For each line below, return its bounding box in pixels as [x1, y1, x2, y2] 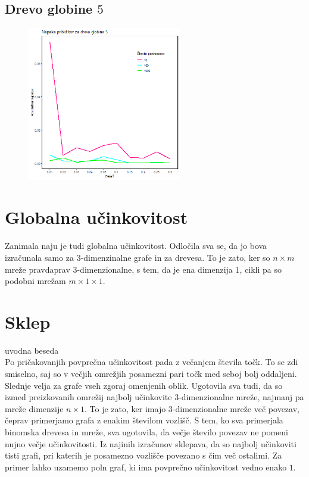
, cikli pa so [239, 263, 282, 275]
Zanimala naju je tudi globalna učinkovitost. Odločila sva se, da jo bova [5, 239, 267, 252]
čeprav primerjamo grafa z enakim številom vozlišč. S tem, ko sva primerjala [5, 414, 283, 426]
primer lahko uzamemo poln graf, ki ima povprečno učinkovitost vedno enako [5, 460, 287, 473]
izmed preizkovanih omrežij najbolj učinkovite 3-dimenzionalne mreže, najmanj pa [5, 391, 304, 403]
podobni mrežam [5, 275, 66, 287]
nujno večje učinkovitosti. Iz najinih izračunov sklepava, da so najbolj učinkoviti [5, 437, 296, 450]
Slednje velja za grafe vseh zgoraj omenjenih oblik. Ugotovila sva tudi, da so [5, 379, 283, 391]
